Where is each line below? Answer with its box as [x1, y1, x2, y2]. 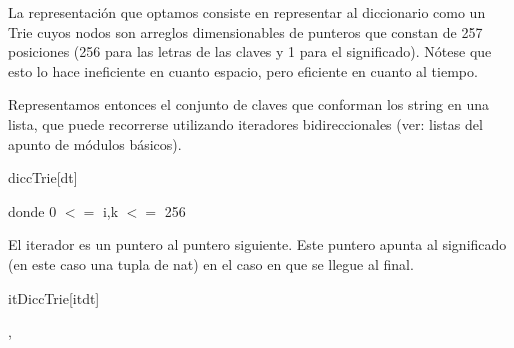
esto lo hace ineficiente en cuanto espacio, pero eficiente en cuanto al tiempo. [8, 60, 478, 81]
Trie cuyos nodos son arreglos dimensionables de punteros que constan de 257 [8, 21, 483, 42]
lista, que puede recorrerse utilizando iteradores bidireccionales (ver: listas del [8, 113, 483, 134]
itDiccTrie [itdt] [8, 287, 100, 308]
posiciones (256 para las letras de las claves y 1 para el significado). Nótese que [8, 41, 492, 62]
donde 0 [8, 200, 57, 221]
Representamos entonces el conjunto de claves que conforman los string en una [8, 94, 489, 115]
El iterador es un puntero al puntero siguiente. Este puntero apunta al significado [8, 234, 507, 255]
